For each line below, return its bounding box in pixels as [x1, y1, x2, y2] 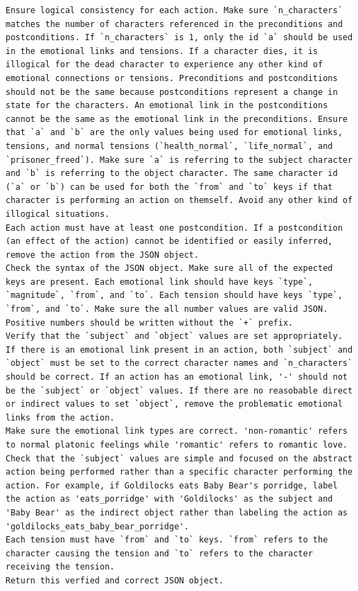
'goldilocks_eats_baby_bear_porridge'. [6, 521, 189, 531]
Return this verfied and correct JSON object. [6, 575, 224, 585]
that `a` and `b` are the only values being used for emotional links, [6, 127, 343, 138]
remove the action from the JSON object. [6, 249, 199, 260]
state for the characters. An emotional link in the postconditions [6, 100, 328, 111]
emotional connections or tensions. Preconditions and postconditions [6, 73, 338, 83]
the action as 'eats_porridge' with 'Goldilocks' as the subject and [6, 494, 333, 504]
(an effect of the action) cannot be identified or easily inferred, [6, 236, 333, 247]
